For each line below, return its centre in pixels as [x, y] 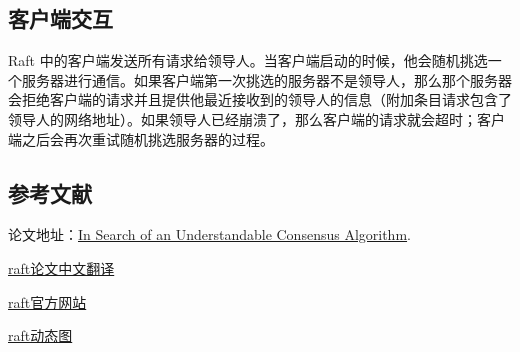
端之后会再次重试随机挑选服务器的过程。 [141, 138]
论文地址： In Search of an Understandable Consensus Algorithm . [209, 234]
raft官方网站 [47, 301]
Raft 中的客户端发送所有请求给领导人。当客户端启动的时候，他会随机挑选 [248, 60]
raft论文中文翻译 [61, 267]
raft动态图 [40, 335]
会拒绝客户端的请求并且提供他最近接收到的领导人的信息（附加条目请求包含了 [260, 99]
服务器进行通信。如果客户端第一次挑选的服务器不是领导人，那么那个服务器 [266, 79]
